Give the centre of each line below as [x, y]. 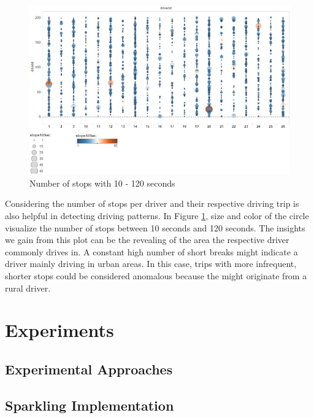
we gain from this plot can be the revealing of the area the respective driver [147, 240]
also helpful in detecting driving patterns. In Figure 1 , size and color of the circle [157, 216]
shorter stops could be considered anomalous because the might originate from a [156, 276]
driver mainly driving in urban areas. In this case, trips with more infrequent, [151, 264]
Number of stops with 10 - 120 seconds [102, 183]
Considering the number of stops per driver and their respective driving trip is [152, 203]
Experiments [59, 330]
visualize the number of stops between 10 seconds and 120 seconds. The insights [155, 227]
